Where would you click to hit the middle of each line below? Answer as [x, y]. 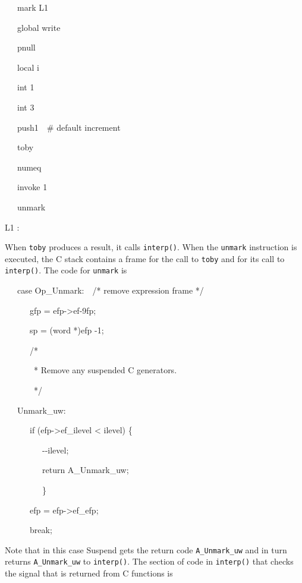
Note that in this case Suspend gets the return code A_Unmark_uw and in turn [146, 549]
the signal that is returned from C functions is [89, 573]
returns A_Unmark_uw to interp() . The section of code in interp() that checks [149, 561]
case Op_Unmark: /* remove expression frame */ [110, 290]
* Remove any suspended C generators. [105, 370]
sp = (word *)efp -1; [67, 330]
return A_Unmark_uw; [85, 470]
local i [28, 67]
